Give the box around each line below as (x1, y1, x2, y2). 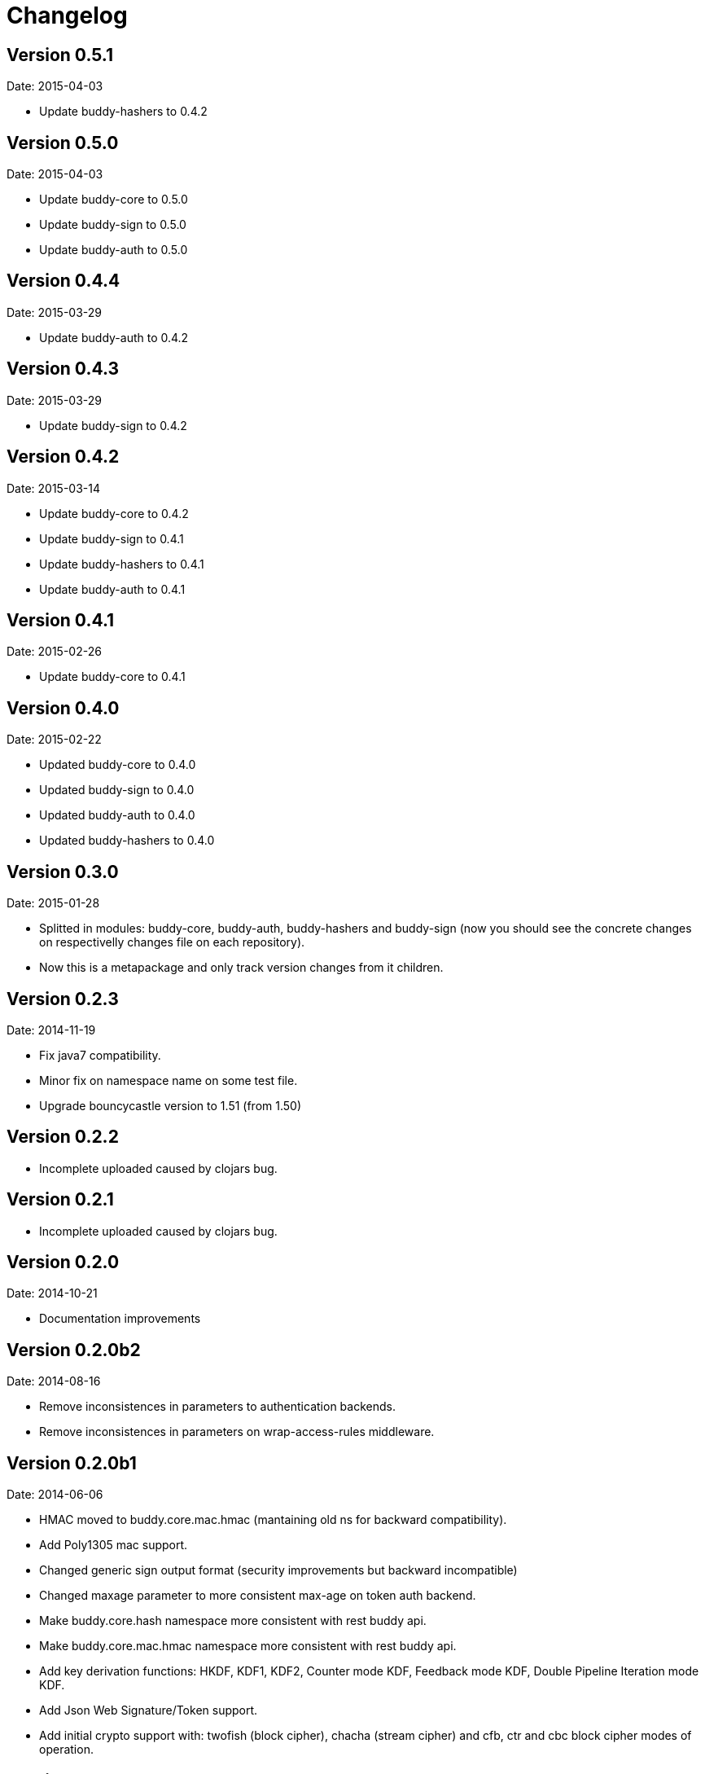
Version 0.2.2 (7, 1126, 119, 1148)
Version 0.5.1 (7, 44, 114, 65)
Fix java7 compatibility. (39, 1047, 161, 1062)
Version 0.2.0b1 (7, 1452, 137, 1473)
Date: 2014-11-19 (7, 1022, 96, 1037)
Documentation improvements (39, 1311, 201, 1326)
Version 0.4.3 (7, 358, 119, 380)
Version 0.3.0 (7, 861, 119, 882)
